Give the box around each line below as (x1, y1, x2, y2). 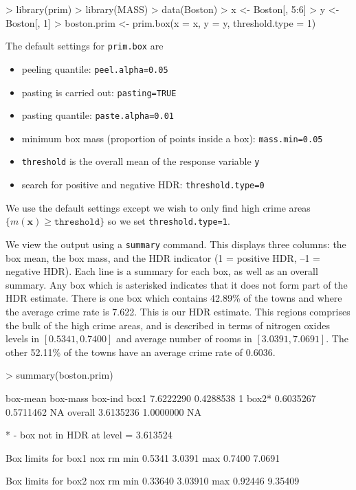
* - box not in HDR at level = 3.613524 (5, 427, 173, 442)
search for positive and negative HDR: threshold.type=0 (21, 177, 265, 192)
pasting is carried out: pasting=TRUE (21, 85, 177, 99)
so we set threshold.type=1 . (107, 214, 230, 228)
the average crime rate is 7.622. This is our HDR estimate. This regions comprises (5, 304, 351, 319)
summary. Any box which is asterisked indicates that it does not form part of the (5, 277, 348, 291)
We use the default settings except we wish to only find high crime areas (5, 200, 311, 214)
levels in (5, 331, 40, 346)
